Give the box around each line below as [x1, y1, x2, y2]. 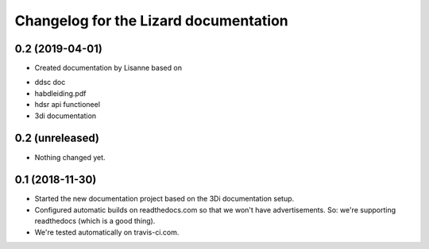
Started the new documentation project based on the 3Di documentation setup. [34, 194, 295, 204]
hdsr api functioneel [34, 100, 101, 109]
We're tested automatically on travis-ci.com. [34, 227, 180, 237]
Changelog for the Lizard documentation [14, 12, 289, 29]
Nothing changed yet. [34, 152, 106, 162]
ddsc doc [34, 78, 66, 87]
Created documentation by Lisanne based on [34, 63, 183, 73]
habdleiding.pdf [34, 88, 87, 98]
